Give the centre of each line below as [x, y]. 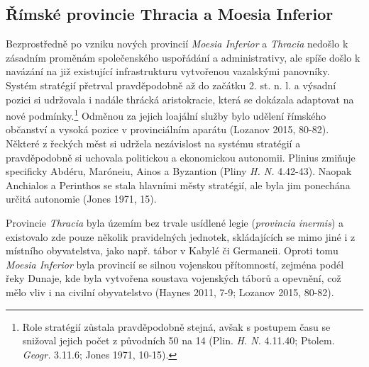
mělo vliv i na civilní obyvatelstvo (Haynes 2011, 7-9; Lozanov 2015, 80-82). [170, 292]
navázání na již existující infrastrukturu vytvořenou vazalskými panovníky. [168, 71]
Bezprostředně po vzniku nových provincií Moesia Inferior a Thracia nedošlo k [177, 44]
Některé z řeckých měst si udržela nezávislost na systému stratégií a [153, 143]
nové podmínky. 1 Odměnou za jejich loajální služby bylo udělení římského [166, 114]
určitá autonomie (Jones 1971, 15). [81, 199]
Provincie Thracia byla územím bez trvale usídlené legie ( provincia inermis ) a [175, 222]
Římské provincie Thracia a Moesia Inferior [170, 14]
